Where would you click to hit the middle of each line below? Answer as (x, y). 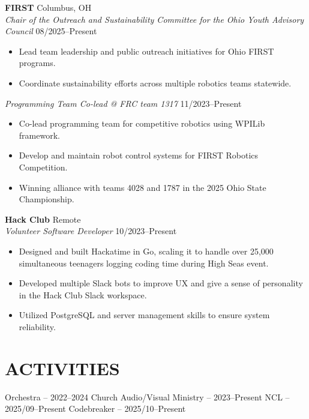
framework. (39, 135)
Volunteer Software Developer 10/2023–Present (91, 231)
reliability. (37, 326)
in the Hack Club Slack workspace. (83, 294)
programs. (37, 63)
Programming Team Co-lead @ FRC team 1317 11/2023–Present (123, 103)
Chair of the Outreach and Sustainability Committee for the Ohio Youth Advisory (154, 19)
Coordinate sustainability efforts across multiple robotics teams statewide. (155, 83)
